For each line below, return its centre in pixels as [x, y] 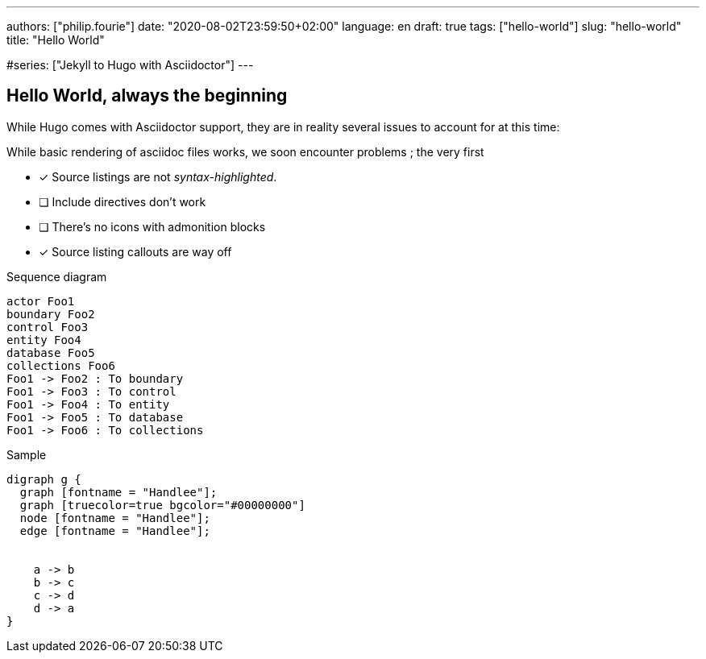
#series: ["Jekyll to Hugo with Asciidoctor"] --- [130, 65]
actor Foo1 [41, 301]
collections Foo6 [61, 365]
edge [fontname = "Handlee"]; [115, 531]
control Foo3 [48, 327]
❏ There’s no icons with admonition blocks [152, 226]
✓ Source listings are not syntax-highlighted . [158, 176]
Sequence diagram [57, 276]
